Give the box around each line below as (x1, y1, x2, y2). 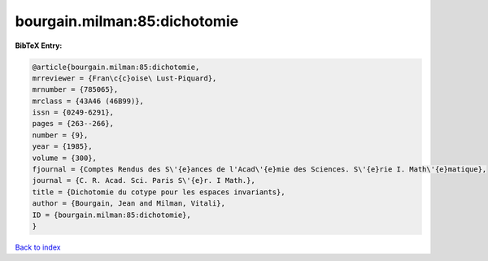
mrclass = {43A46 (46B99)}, (32, 96, 144, 106)
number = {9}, (32, 130, 89, 140)
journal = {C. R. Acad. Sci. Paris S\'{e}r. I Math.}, (32, 176, 255, 185)
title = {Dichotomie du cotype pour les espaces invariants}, (32, 187, 285, 197)
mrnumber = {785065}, (32, 85, 119, 94)
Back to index (15, 242, 61, 252)
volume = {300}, (32, 153, 98, 163)
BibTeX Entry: (15, 41, 63, 50)
